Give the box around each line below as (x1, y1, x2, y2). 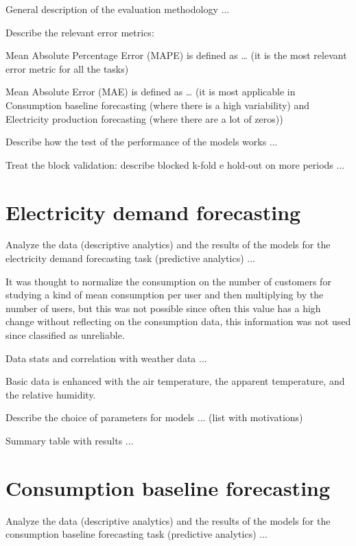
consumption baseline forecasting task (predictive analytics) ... (5, 527, 268, 541)
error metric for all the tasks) (5, 61, 129, 75)
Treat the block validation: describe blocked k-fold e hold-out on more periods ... (5, 157, 345, 171)
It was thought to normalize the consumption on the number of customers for (5, 274, 331, 288)
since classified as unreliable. (5, 328, 125, 342)
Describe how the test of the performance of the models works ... (5, 134, 278, 149)
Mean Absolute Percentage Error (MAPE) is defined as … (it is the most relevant (5, 48, 347, 62)
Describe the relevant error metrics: (5, 25, 154, 39)
